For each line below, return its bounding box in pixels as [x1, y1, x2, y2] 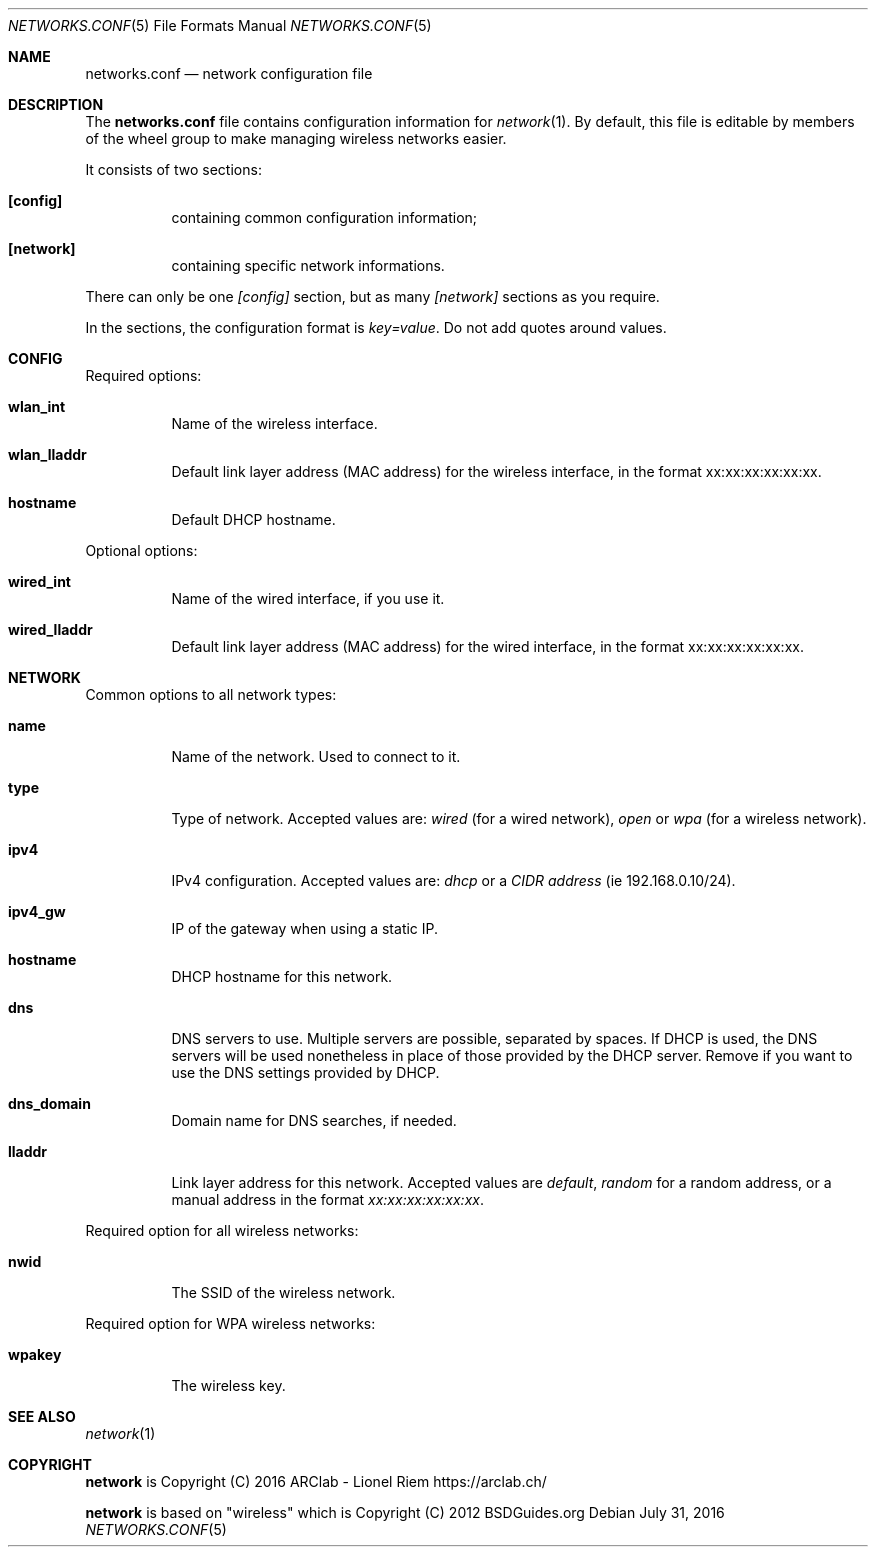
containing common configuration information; [171, 209, 478, 226]
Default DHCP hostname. [171, 511, 336, 528]
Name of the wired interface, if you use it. [171, 590, 445, 607]
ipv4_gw [8, 903, 66, 920]
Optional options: [85, 542, 198, 559]
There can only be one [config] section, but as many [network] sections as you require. [85, 288, 660, 305]
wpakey [8, 1346, 62, 1363]
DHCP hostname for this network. [171, 968, 393, 985]
